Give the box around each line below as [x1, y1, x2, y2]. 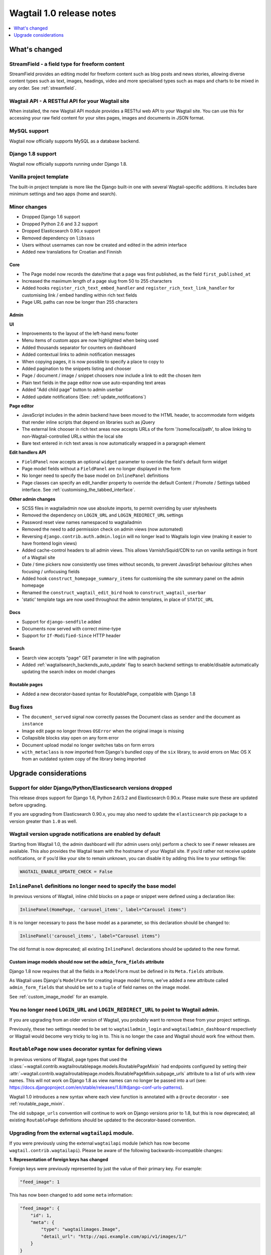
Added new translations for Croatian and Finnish [22, 249, 122, 255]
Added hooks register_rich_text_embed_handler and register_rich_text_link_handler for [22, 285, 235, 291]
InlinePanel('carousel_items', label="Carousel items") [20, 933, 161, 939]
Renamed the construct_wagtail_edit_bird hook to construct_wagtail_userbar [22, 589, 206, 595]
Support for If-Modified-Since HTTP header [22, 633, 121, 639]
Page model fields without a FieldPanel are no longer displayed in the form [22, 466, 181, 472]
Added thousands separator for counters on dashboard [22, 344, 137, 350]
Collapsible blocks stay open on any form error [22, 735, 119, 741]
